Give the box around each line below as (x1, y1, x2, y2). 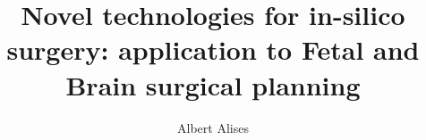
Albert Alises (177, 118, 249, 136)
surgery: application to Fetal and (6, 31, 420, 68)
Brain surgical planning (65, 66, 361, 103)
